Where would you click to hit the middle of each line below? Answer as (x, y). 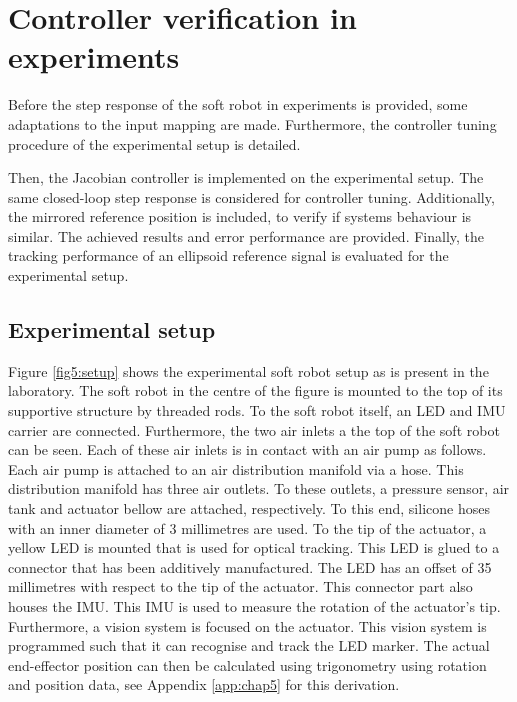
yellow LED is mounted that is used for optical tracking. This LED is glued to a (254, 547)
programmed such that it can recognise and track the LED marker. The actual (249, 645)
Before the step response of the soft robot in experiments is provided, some (238, 104)
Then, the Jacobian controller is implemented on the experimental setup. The (246, 177)
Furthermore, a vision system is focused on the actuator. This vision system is (247, 625)
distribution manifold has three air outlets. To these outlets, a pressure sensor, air (259, 488)
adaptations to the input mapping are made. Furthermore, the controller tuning (252, 123)
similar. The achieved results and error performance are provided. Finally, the (246, 235)
